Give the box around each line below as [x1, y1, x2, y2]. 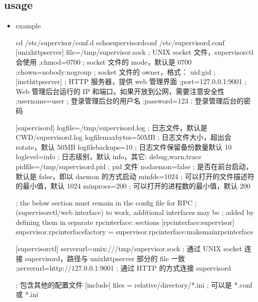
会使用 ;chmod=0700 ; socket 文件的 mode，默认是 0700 [15, 56, 192, 67]
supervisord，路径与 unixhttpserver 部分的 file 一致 [25, 253, 185, 263]
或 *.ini [15, 289, 38, 300]
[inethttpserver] [15, 76, 62, 87]
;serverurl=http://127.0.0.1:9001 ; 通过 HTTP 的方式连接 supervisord [15, 263, 231, 273]
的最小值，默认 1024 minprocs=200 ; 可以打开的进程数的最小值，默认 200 [15, 181, 251, 191]
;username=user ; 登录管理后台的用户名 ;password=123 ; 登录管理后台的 [15, 96, 244, 106]
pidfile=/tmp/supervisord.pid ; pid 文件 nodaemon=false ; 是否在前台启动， [15, 161, 253, 171]
